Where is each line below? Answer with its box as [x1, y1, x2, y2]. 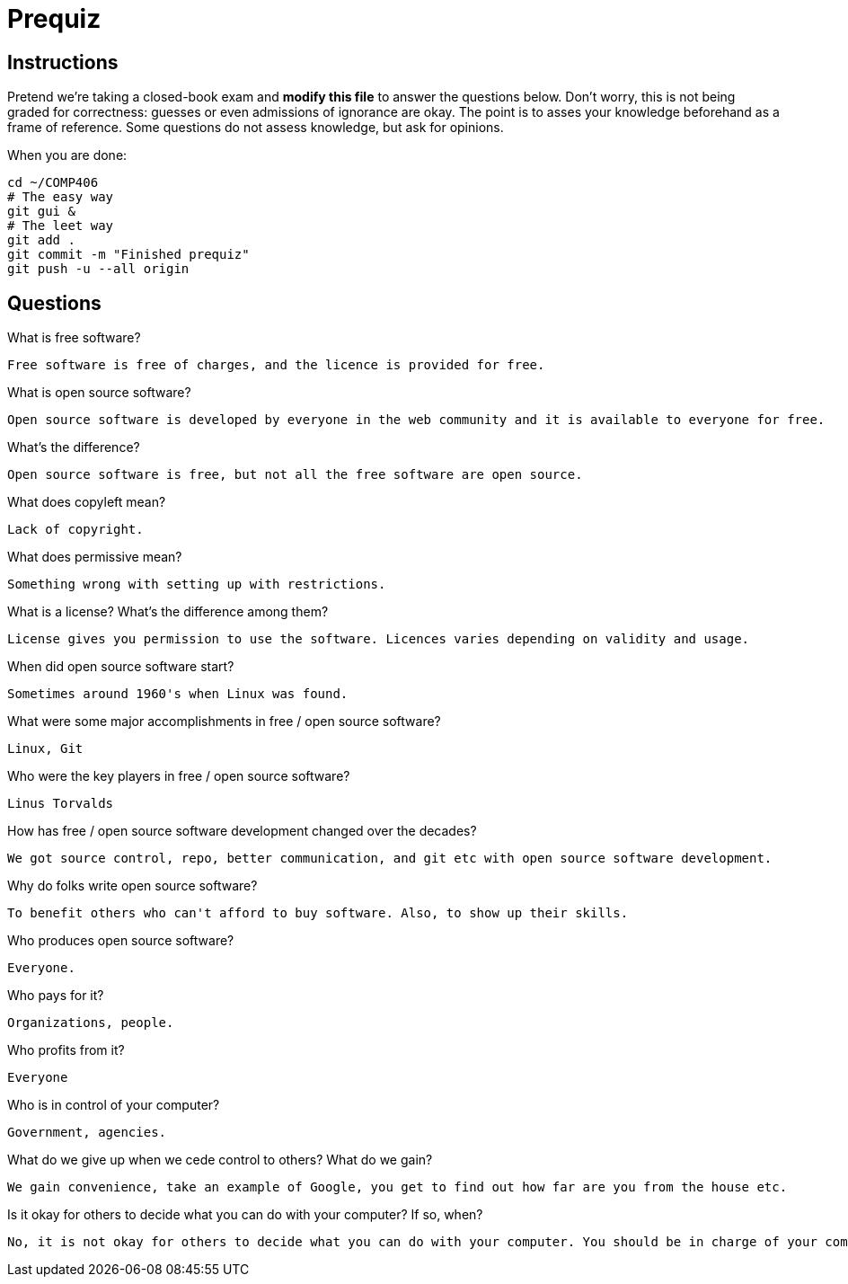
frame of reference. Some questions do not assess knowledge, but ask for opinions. [7, 120, 504, 136]
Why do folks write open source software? [7, 878, 258, 894]
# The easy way [7, 190, 114, 205]
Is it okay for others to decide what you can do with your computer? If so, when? [7, 1207, 483, 1223]
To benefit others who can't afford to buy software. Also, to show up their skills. [7, 906, 629, 921]
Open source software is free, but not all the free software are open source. [7, 467, 583, 483]
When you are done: [7, 147, 128, 164]
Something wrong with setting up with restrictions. [7, 577, 386, 592]
